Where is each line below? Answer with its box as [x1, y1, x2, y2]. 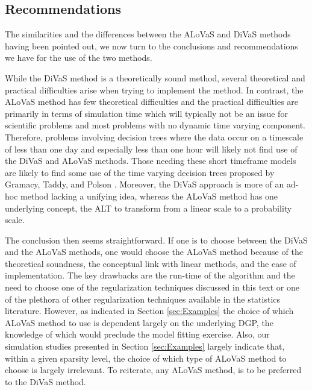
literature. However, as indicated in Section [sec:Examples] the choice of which [5, 304, 294, 317]
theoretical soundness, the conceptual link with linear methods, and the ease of [5, 257, 296, 269]
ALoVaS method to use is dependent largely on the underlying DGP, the [5, 316, 273, 329]
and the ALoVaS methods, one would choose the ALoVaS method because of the [5, 245, 303, 258]
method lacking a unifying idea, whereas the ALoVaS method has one [20, 189, 278, 202]
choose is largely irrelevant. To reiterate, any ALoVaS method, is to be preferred [5, 363, 302, 376]
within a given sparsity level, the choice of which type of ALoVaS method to [5, 351, 287, 364]
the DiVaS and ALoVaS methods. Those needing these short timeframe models [5, 154, 296, 167]
